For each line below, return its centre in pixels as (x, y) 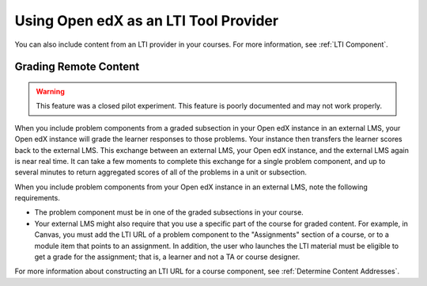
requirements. (38, 198)
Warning (50, 91)
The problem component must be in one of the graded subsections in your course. (169, 212)
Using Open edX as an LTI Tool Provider (147, 21)
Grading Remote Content (77, 67)
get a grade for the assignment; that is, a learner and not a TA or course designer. (167, 257)
